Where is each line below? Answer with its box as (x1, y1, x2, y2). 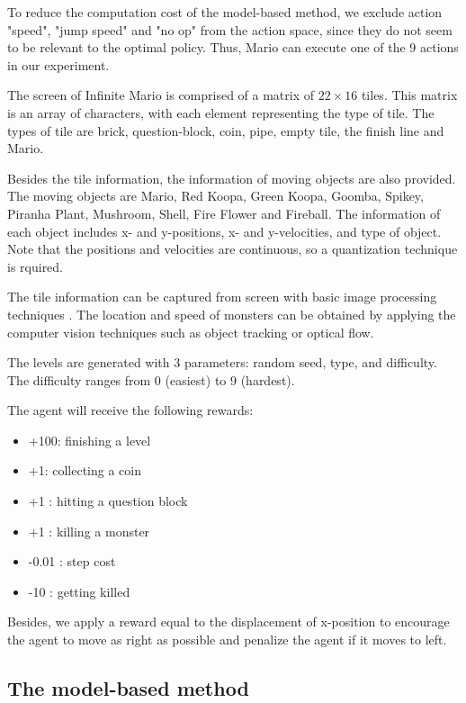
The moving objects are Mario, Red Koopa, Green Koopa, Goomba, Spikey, (7, 186, 424, 205)
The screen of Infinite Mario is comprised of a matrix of (7, 86, 315, 104)
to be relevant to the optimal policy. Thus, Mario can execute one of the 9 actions (7, 38, 459, 57)
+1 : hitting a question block (28, 491, 188, 510)
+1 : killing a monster (28, 521, 150, 540)
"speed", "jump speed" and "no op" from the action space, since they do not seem (7, 20, 453, 39)
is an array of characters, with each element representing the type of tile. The (7, 103, 435, 122)
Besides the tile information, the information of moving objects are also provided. (7, 168, 456, 187)
